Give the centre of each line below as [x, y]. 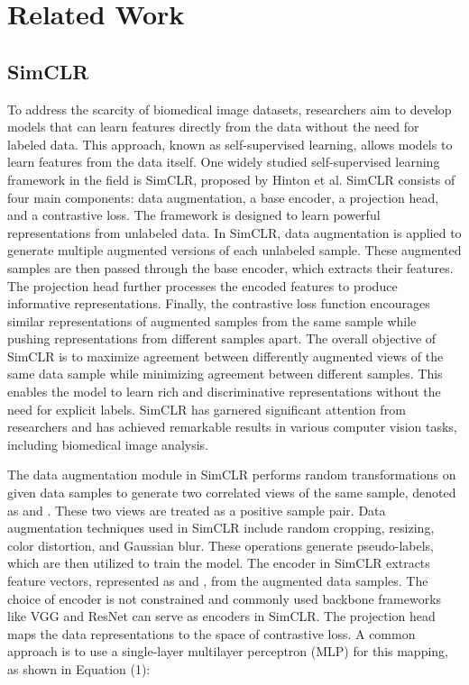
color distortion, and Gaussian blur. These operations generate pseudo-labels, [221, 545]
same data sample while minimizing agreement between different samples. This [225, 374]
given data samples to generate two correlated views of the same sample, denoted [232, 493]
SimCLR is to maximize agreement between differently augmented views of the [225, 356]
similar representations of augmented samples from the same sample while [212, 320]
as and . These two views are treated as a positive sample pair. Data [197, 510]
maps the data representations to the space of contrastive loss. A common [212, 633]
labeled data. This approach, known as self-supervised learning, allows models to [230, 144]
